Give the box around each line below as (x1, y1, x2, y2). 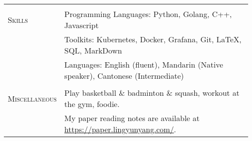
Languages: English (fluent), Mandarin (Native (64, 59, 223, 70)
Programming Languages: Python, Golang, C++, (64, 8, 232, 19)
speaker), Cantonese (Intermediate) (64, 70, 184, 81)
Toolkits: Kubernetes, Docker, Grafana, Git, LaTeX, (64, 34, 242, 45)
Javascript (64, 19, 99, 31)
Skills (8, 14, 28, 25)
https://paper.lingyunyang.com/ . (64, 123, 176, 135)
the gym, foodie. (64, 98, 120, 109)
